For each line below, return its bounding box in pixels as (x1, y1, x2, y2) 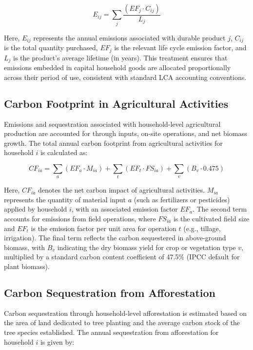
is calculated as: (40, 147, 88, 157)
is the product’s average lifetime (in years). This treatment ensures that (13, 52, 228, 62)
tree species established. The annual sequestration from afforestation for (4, 327, 219, 337)
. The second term (192, 204, 247, 214)
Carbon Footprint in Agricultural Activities (4, 96, 229, 111)
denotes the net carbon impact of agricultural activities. (38, 185, 205, 195)
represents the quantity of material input (4, 194, 126, 204)
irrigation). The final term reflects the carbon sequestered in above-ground (4, 233, 226, 243)
